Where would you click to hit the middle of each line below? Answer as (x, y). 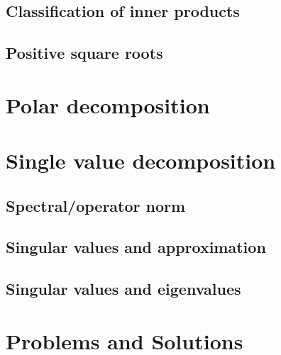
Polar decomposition (108, 105)
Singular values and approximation (136, 247)
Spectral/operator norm (96, 205)
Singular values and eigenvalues (123, 289)
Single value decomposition (141, 160)
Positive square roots (84, 53)
